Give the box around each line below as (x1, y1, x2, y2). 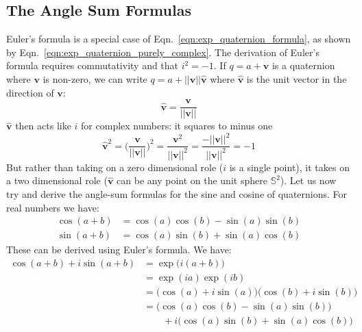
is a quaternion (271, 58, 335, 73)
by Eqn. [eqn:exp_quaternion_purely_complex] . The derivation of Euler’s (6, 44, 319, 59)
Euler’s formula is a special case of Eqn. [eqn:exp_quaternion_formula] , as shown (6, 31, 351, 46)
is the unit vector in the (246, 71, 347, 86)
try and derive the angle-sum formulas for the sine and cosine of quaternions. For (6, 186, 348, 201)
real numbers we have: (6, 200, 99, 214)
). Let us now (280, 173, 337, 188)
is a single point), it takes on (229, 159, 350, 174)
